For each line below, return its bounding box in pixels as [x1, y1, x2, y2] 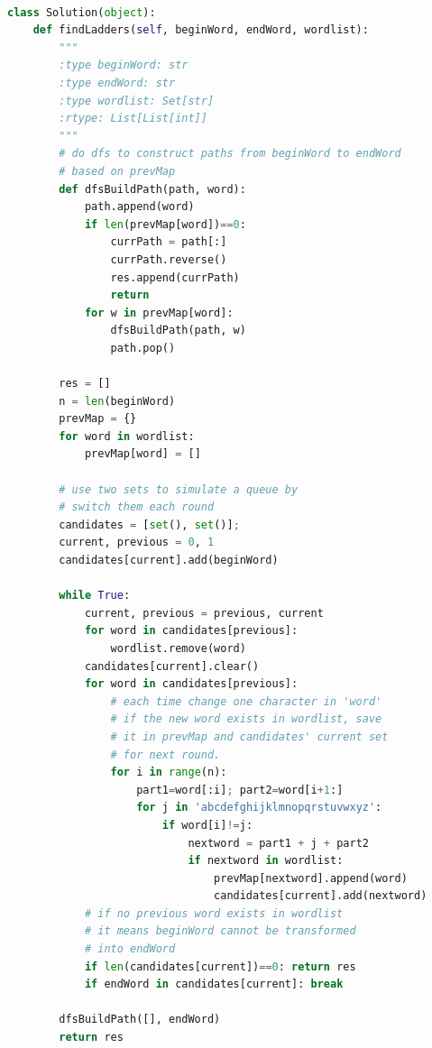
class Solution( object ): [7, 5, 156, 19]
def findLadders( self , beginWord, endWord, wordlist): [32, 23, 369, 37]
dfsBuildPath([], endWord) [59, 1013, 221, 1026]
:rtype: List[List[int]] [59, 112, 207, 125]
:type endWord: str [59, 76, 176, 89]
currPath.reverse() [110, 253, 227, 266]
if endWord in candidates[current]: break [84, 978, 344, 991]
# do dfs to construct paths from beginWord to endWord [59, 147, 401, 161]
